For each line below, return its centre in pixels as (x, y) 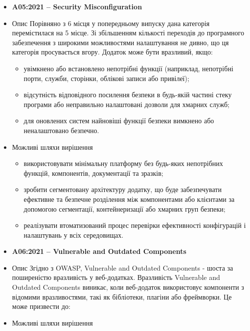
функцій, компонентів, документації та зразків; (93, 173)
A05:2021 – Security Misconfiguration (77, 6)
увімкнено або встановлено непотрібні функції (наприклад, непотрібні (128, 68)
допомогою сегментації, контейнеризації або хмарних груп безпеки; (125, 208)
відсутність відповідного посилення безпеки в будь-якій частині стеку (128, 95)
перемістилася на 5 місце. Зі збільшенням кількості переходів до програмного (128, 33)
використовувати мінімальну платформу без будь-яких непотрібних (123, 163)
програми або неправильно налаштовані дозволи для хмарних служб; (126, 104)
